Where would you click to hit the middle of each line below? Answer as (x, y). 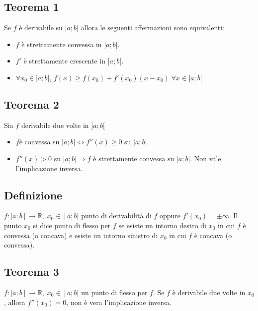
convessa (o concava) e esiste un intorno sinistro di (81, 235)
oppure (170, 216)
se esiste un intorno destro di (163, 225)
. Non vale (206, 158)
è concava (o (213, 235)
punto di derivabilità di (116, 216)
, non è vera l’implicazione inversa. (119, 302)
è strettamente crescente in (64, 61)
